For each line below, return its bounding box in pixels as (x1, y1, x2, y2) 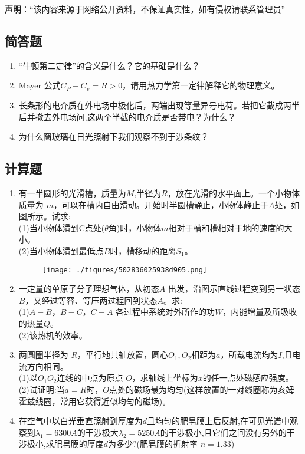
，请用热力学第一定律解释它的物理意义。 (122, 79, 280, 91)
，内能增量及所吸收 (222, 305, 297, 318)
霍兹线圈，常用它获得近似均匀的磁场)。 (18, 394, 171, 407)
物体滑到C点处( (45, 221, 105, 233)
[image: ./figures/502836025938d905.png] (42, 265, 207, 274)
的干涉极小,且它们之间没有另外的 (160, 426, 287, 438)
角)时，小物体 (108, 221, 162, 233)
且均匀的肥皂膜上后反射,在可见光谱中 (147, 414, 290, 427)
